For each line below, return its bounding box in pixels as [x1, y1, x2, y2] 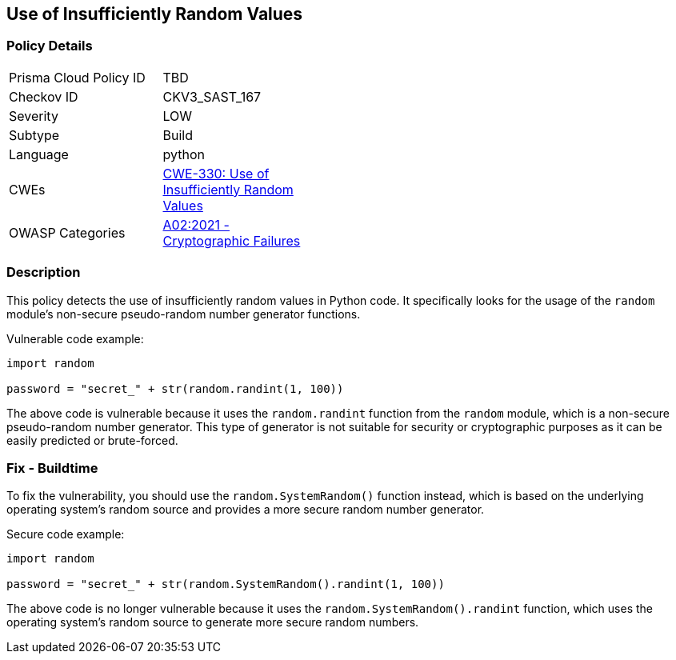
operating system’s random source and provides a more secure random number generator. [6, 502, 485, 517]
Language [9, 146, 69, 162]
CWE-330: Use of [162, 165, 270, 182]
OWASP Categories [9, 224, 126, 241]
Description [6, 264, 81, 281]
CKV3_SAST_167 [162, 88, 262, 105]
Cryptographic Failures [162, 232, 301, 249]
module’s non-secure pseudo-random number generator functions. [6, 306, 361, 321]
